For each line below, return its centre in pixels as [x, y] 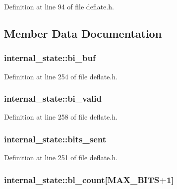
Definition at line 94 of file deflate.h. [59, 6]
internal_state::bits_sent [55, 139]
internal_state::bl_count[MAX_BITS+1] [89, 179]
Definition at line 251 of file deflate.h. [61, 157]
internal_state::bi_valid [53, 98]
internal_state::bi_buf [50, 58]
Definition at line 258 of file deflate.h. [61, 117]
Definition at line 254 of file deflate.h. [61, 76]
